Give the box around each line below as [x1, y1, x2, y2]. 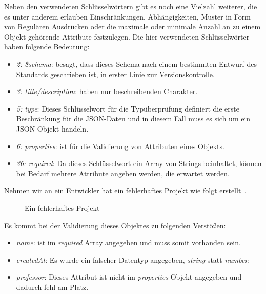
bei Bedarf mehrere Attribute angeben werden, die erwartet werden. [16, 168, 230, 178]
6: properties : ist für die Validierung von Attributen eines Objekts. [16, 140, 224, 151]
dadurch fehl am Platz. [16, 281, 89, 292]
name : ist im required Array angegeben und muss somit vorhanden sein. [16, 237, 241, 248]
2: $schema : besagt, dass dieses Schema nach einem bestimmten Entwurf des [16, 58, 257, 69]
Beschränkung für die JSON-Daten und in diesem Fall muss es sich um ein [16, 113, 251, 124]
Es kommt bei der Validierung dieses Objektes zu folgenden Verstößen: [4, 219, 226, 230]
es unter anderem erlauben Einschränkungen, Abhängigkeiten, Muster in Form [4, 11, 251, 22]
